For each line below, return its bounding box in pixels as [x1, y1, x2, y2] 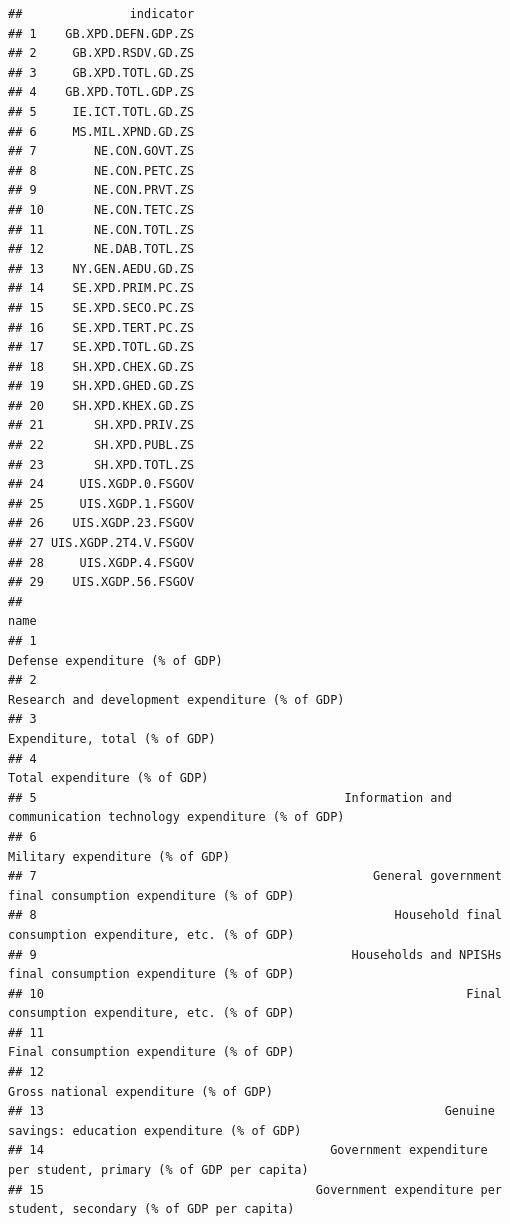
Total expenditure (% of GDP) [8, 771, 209, 786]
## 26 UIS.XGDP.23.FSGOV [8, 516, 195, 531]
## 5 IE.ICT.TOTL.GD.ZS [8, 104, 195, 119]
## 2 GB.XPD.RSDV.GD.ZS [8, 46, 195, 61]
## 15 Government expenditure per [8, 1182, 502, 1197]
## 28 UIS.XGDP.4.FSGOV [8, 555, 195, 570]
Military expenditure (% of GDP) [8, 849, 230, 864]
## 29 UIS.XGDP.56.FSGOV [8, 575, 195, 590]
